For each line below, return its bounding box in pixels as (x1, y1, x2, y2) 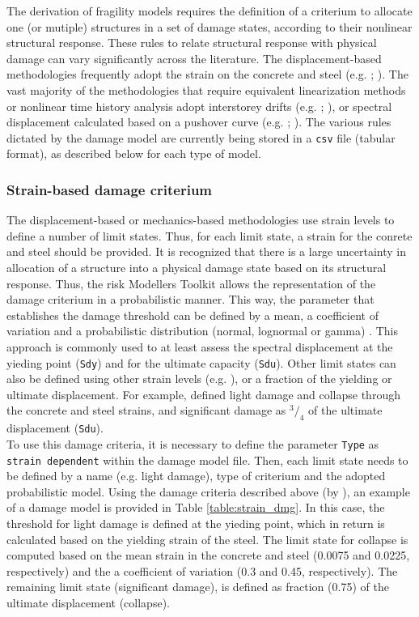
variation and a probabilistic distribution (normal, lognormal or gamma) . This (6, 322, 398, 339)
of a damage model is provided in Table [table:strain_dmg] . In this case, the (6, 499, 385, 516)
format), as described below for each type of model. (6, 145, 261, 162)
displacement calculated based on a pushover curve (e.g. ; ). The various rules (6, 113, 391, 130)
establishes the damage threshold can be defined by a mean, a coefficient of (6, 306, 379, 323)
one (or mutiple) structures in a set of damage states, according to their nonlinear (6, 18, 413, 35)
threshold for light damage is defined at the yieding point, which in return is (6, 514, 385, 531)
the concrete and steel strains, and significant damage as (6, 402, 286, 419)
